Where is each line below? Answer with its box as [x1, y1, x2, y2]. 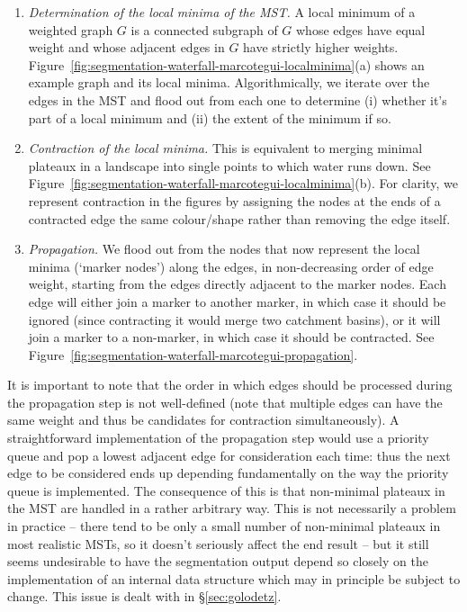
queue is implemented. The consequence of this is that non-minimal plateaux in [7, 481, 445, 499]
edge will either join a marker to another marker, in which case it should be [28, 292, 446, 310]
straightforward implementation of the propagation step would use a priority [7, 428, 429, 447]
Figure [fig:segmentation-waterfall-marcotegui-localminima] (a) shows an [28, 55, 425, 74]
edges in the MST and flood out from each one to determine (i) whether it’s [28, 90, 447, 109]
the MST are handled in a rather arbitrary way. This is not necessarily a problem [7, 499, 456, 517]
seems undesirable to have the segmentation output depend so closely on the [7, 552, 428, 571]
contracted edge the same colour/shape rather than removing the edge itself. [28, 209, 451, 228]
